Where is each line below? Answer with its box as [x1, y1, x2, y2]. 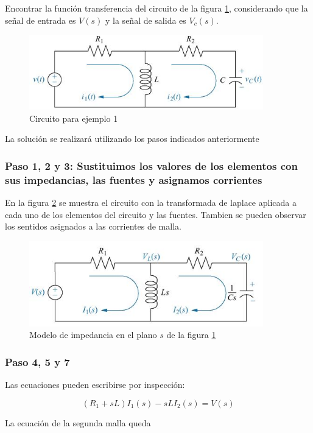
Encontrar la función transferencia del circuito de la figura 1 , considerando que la [5, 2, 308, 14]
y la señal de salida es [105, 13, 186, 26]
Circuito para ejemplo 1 [29, 111, 118, 124]
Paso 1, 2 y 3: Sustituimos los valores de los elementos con [5, 158, 298, 173]
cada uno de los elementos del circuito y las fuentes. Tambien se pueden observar [5, 208, 306, 220]
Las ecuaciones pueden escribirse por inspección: [5, 378, 185, 391]
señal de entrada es [5, 13, 76, 26]
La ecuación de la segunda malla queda [5, 416, 151, 429]
